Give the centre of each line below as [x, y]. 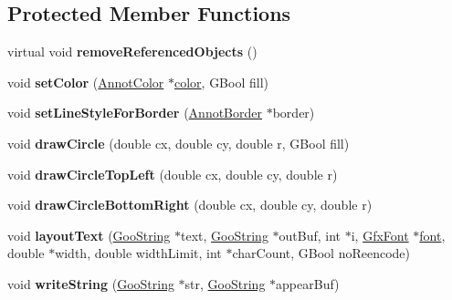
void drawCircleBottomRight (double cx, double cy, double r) [190, 205]
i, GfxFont [380, 235]
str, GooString [225, 283]
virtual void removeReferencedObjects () [132, 52]
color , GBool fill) [221, 82]
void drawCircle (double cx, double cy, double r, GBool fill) [179, 143]
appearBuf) [308, 283]
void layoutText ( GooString [89, 235]
